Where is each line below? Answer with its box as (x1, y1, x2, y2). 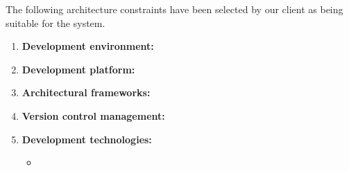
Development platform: (22, 62, 135, 76)
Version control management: (22, 108, 165, 123)
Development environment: (22, 39, 154, 53)
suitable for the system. (6, 15, 105, 30)
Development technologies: (22, 132, 152, 146)
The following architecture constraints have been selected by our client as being (6, 2, 343, 16)
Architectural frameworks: (22, 85, 151, 100)
